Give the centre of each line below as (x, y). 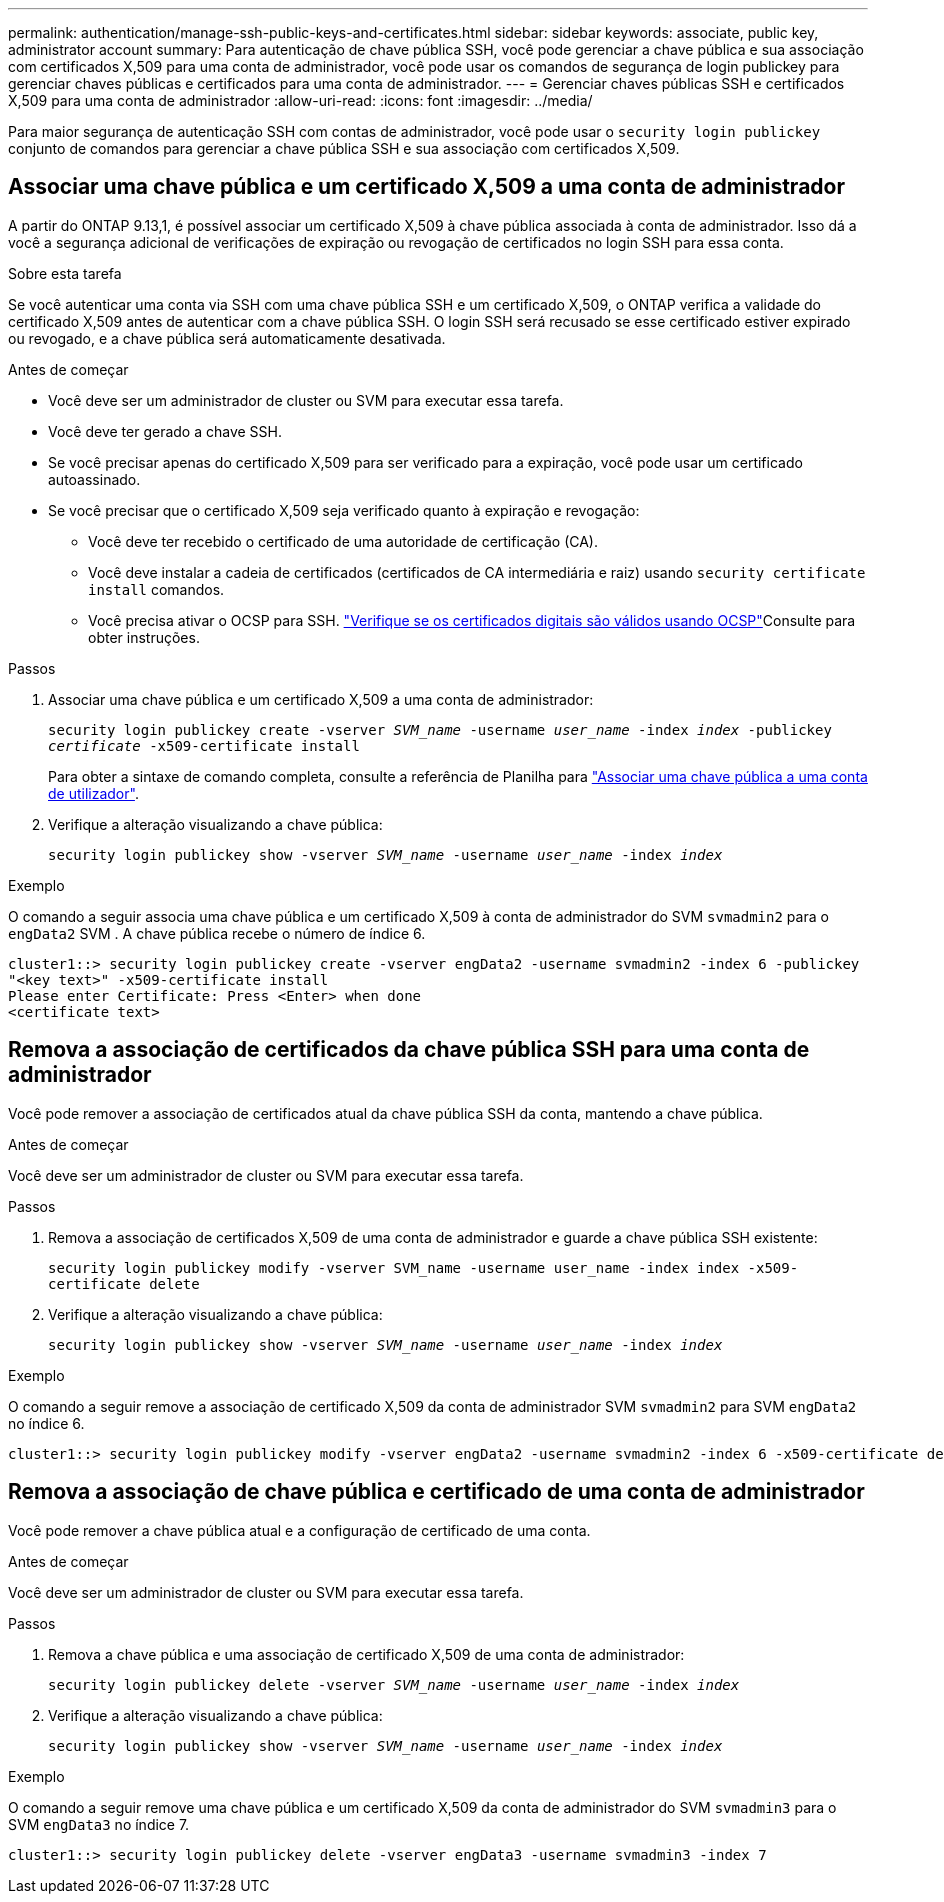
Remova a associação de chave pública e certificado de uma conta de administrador (436, 1492)
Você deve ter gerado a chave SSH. (165, 431)
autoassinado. (94, 479)
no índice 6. (46, 1423)
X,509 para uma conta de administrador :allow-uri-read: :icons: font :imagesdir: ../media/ (300, 100)
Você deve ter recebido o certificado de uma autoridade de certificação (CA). (343, 541)
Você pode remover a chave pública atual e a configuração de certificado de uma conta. (299, 1530)
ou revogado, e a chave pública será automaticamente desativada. (227, 338)
